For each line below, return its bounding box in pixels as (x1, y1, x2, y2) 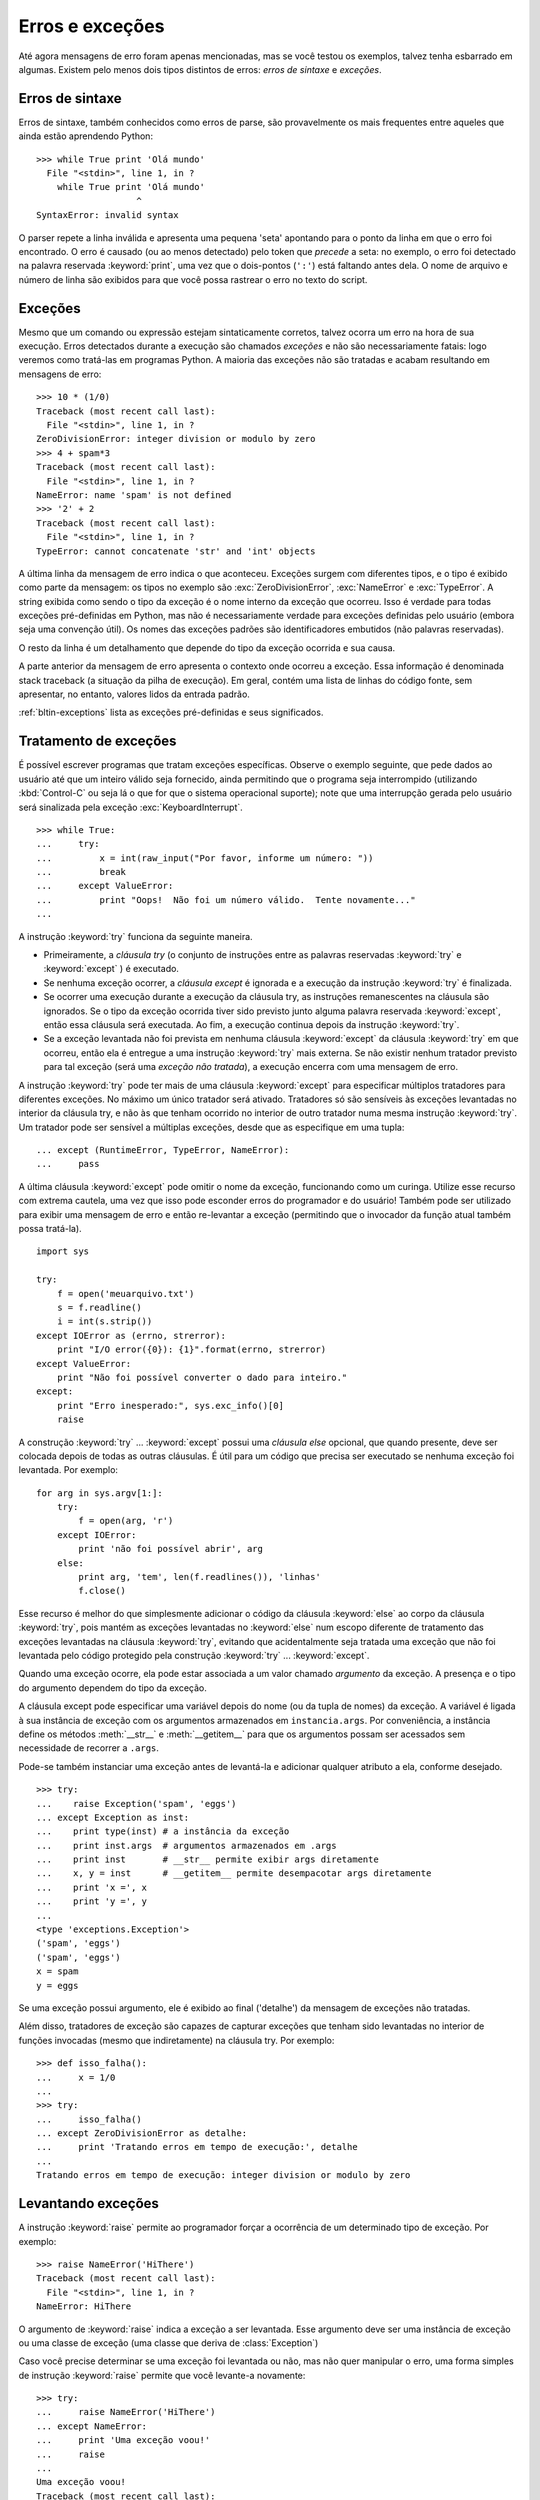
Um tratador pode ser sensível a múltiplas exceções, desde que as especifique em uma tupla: (18, 1121, 405, 1133)
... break (36, 866, 127, 878)
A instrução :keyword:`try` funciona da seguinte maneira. (18, 930, 254, 942)
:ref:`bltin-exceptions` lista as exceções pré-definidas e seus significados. (18, 706, 324, 719)
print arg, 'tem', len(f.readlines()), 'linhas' (78, 1571, 322, 1583)
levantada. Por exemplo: (18, 1464, 119, 1476)
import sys (36, 1246, 90, 1257)
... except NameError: (36, 2420, 148, 2432)
